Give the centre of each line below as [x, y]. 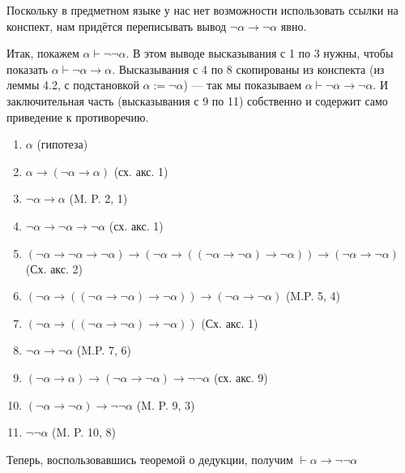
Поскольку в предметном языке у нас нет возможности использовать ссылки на [202, 10]
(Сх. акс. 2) [54, 268]
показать [28, 69]
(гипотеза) [62, 144]
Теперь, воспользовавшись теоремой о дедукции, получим [150, 459]
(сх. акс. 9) [241, 377]
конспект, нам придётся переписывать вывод [117, 26]
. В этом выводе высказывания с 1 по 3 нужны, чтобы [260, 53]
